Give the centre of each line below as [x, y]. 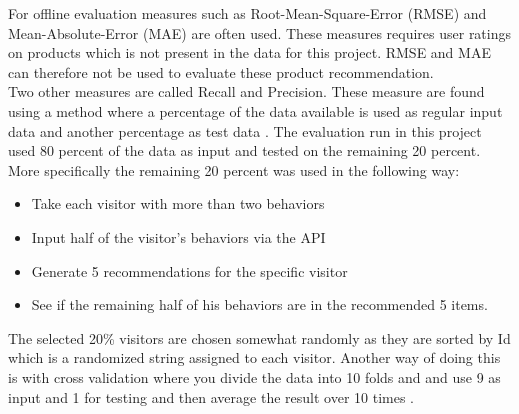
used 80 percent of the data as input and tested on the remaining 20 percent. [244, 150]
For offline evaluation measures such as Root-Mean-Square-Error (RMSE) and [247, 13]
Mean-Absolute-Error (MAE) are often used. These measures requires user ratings [260, 32]
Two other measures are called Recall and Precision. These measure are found [246, 91]
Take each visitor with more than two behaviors [178, 203]
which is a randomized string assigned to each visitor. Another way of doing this [254, 357]
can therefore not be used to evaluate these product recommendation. [221, 71]
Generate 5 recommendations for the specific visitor [189, 270]
